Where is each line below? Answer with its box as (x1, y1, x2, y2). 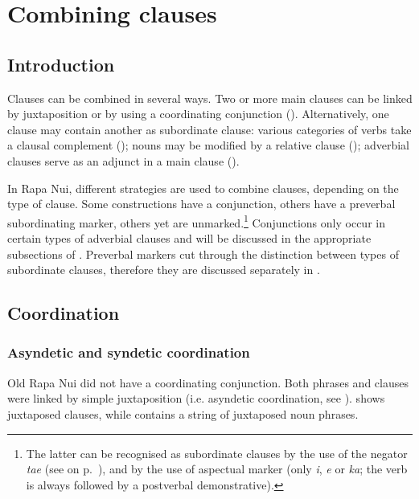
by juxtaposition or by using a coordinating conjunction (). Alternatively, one (7, 105, 389, 122)
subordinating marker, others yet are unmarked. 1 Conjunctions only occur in (7, 211, 385, 231)
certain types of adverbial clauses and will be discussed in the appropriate (7, 229, 372, 246)
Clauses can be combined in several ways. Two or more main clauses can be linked (7, 89, 413, 106)
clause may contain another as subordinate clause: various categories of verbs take (7, 121, 412, 137)
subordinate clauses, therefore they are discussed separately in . (7, 261, 320, 278)
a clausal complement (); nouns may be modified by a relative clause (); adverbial (7, 137, 410, 153)
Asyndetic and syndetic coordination (7, 342, 250, 362)
